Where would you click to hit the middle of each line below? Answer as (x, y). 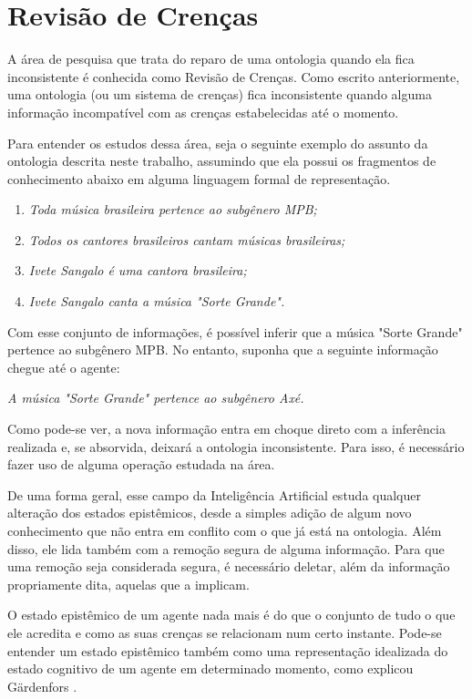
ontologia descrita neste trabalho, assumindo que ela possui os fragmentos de (222, 161)
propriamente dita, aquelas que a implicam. (128, 584)
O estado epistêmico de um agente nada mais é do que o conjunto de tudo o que (231, 615)
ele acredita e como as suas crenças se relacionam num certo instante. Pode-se (225, 632)
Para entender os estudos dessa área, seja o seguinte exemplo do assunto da (218, 143)
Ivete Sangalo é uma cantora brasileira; (138, 270)
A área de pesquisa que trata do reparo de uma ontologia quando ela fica (211, 59)
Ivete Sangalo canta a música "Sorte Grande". (157, 301)
